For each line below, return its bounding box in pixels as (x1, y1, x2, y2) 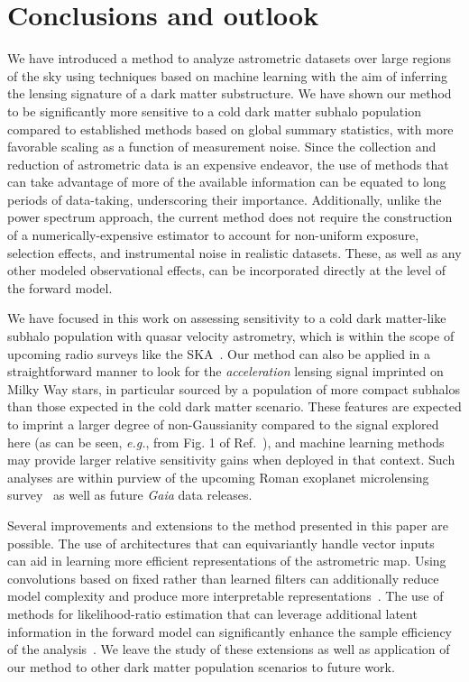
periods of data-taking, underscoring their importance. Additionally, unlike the (7, 189, 442, 208)
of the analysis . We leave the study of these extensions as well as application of (7, 640, 450, 659)
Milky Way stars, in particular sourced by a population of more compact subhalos (7, 379, 460, 398)
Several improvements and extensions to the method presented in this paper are (7, 515, 449, 534)
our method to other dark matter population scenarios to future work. (7, 657, 395, 676)
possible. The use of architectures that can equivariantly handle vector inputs (7, 533, 435, 552)
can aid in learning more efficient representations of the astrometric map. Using (7, 551, 446, 570)
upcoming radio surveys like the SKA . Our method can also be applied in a (7, 344, 430, 363)
